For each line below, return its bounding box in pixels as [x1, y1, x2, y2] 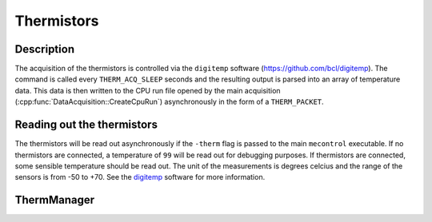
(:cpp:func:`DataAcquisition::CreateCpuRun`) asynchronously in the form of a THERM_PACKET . [14, 97, 324, 107]
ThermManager [14, 193, 95, 207]
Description [14, 42, 75, 56]
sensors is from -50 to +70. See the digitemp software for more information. [14, 172, 266, 182]
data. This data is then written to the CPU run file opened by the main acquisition [14, 85, 281, 95]
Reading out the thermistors [14, 118, 158, 132]
